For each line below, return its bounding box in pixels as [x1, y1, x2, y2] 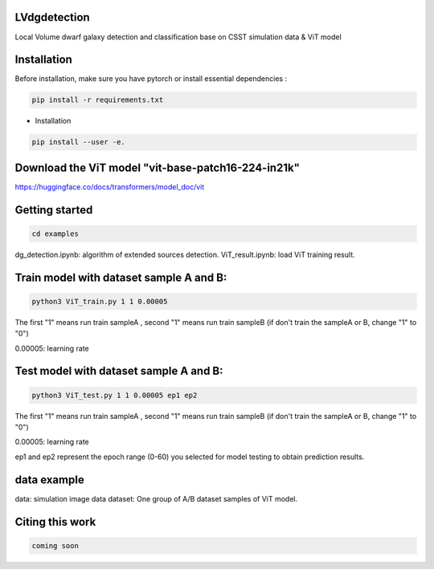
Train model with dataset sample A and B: [14, 270, 227, 284]
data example [14, 473, 84, 486]
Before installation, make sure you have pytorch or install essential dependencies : [14, 74, 288, 83]
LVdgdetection [14, 10, 90, 24]
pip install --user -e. [31, 137, 126, 147]
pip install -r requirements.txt [31, 96, 164, 104]
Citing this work [14, 514, 96, 529]
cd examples [31, 229, 80, 238]
